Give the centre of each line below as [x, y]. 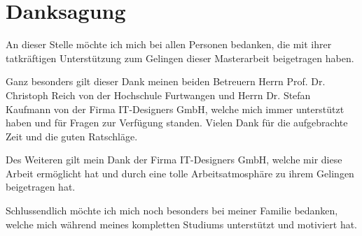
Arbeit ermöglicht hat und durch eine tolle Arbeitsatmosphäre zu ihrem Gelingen [180, 173]
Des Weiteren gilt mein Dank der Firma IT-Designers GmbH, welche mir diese [174, 160]
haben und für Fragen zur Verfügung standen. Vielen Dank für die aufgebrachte [177, 123]
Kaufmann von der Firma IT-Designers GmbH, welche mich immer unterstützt [175, 109]
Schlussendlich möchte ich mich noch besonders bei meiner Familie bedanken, [172, 211]
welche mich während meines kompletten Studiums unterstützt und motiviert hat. [182, 224]
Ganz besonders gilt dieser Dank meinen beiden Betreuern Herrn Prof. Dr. [166, 81]
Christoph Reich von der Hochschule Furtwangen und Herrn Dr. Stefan [158, 95]
